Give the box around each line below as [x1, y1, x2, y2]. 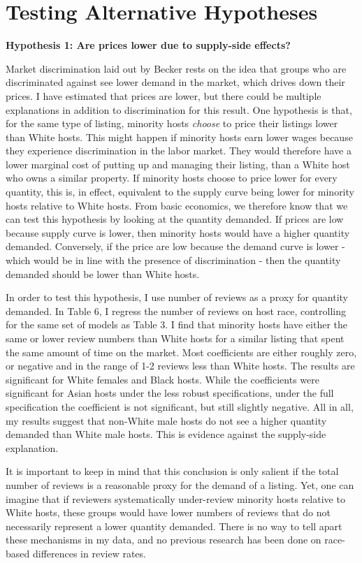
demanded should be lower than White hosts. [6, 266, 200, 281]
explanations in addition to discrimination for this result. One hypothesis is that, [6, 102, 352, 117]
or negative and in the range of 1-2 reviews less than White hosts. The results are [6, 358, 355, 373]
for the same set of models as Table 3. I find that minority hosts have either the [6, 317, 347, 332]
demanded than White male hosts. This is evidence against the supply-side [6, 427, 326, 441]
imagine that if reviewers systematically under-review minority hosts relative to [6, 491, 345, 506]
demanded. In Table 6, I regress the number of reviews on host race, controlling [6, 303, 347, 318]
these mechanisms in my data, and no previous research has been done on [6, 532, 321, 547]
